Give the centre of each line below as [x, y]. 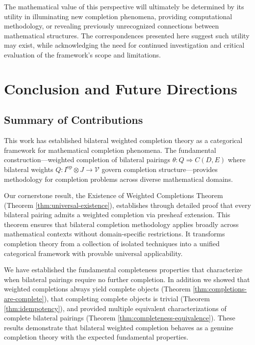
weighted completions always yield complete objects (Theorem [97, 289]
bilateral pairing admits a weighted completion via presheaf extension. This [117, 215]
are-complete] [24, 299]
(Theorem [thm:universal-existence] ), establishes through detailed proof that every [127, 205]
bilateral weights [29, 169]
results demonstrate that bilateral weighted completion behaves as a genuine [119, 327]
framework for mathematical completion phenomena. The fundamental [110, 150]
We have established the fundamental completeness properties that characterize [123, 270]
